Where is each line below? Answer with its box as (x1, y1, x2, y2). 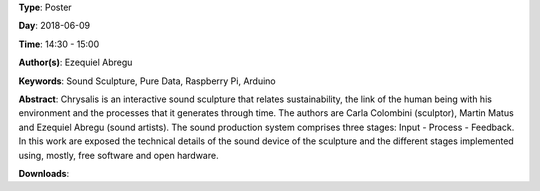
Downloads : (18, 167, 70, 179)
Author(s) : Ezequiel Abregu (18, 56, 133, 69)
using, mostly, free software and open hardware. (18, 149, 219, 161)
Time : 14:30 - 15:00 (18, 38, 100, 50)
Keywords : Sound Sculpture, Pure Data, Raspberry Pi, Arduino (18, 75, 277, 87)
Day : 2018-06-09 (18, 20, 91, 32)
